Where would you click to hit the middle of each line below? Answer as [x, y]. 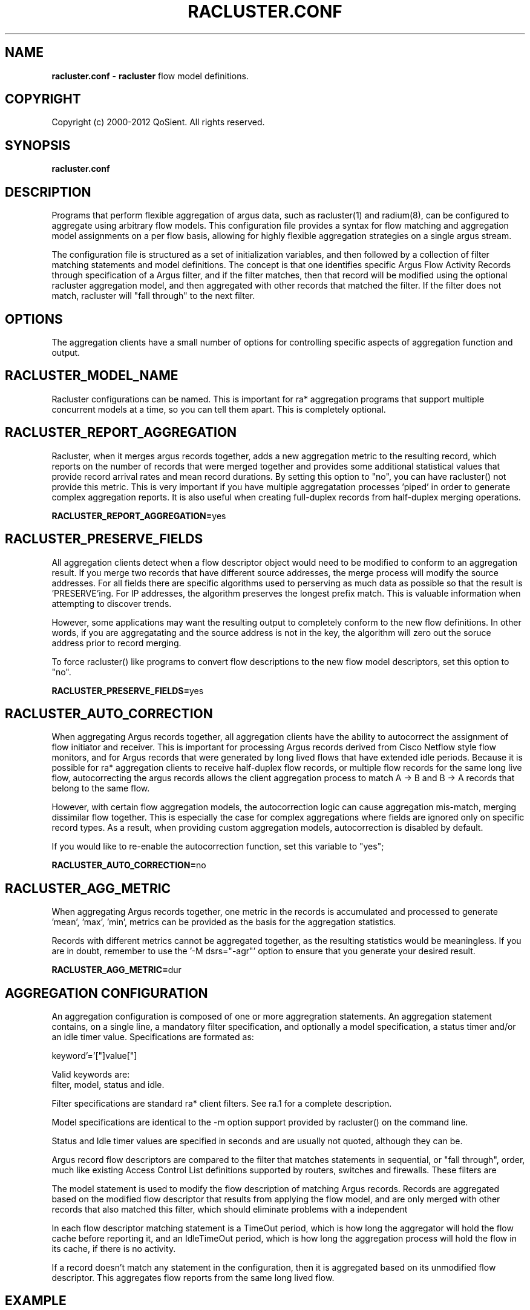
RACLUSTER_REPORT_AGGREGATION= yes [139, 516]
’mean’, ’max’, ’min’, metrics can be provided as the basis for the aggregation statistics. [224, 922]
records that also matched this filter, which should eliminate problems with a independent [230, 1210]
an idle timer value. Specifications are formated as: [153, 1037]
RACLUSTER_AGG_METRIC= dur [116, 970]
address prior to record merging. [116, 643]
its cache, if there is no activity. [114, 1249]
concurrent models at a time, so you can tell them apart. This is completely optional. [219, 409]
